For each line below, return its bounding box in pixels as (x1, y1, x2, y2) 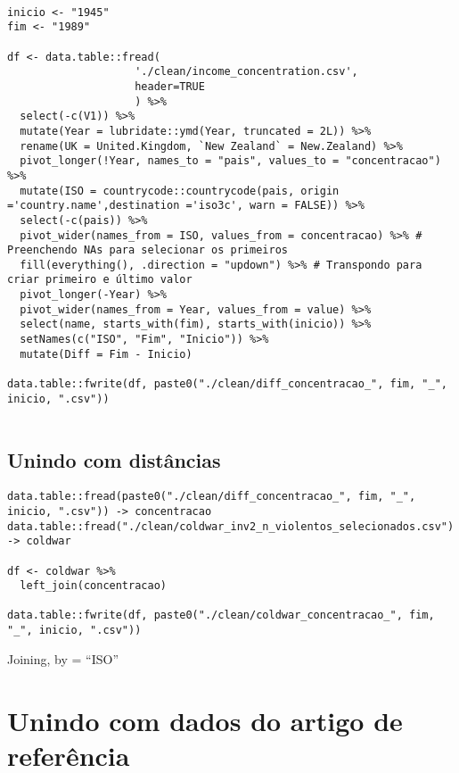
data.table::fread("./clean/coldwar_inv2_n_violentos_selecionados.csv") (7, 519, 455, 533)
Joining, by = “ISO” (7, 649, 119, 668)
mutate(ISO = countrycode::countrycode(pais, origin (20, 184, 340, 197)
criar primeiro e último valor (7, 273, 193, 287)
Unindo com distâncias (7, 446, 221, 474)
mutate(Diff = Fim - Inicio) (20, 347, 193, 361)
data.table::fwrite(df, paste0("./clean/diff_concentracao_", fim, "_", (7, 378, 447, 391)
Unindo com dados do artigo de (7, 702, 403, 738)
